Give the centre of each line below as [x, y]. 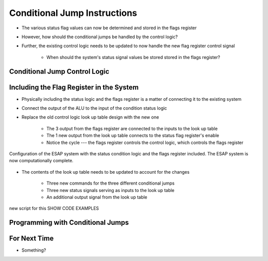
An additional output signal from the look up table [97, 197]
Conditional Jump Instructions [73, 13]
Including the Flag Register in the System [74, 87]
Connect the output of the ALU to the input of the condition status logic [94, 108]
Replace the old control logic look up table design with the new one [90, 117]
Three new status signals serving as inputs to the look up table [110, 190]
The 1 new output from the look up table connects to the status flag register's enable [133, 135]
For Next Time [32, 238]
